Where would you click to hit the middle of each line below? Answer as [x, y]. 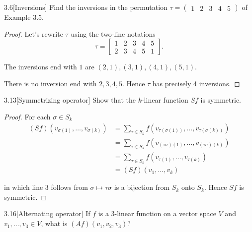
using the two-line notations [113, 33]
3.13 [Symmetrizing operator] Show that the [70, 100]
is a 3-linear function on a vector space [157, 213]
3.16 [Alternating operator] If [47, 213]
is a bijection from [142, 187]
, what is [54, 223]
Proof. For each [27, 116]
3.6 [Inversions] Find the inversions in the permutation [86, 7]
